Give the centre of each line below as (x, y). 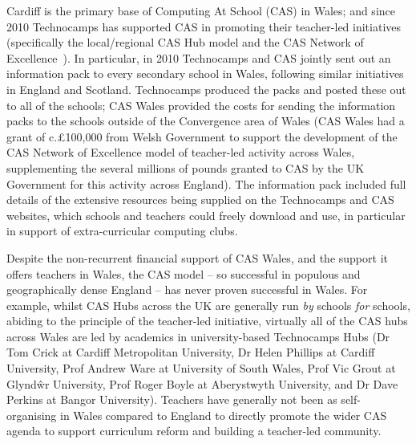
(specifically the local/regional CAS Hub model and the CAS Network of (185, 42)
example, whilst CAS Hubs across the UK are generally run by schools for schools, (208, 305)
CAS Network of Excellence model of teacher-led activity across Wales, (181, 152)
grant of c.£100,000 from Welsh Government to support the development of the (202, 136)
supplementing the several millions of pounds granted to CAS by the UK (186, 167)
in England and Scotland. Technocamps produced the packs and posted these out (206, 89)
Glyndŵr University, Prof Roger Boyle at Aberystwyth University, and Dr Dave (202, 383)
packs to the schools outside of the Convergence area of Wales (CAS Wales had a (206, 121)
